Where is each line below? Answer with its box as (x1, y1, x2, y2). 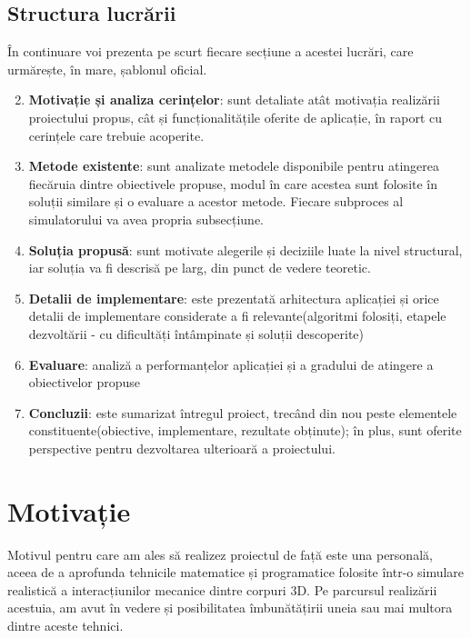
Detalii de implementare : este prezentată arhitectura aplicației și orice (28, 288, 439, 307)
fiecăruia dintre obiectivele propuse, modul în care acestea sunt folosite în (28, 174, 438, 193)
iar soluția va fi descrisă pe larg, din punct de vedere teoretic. (28, 258, 371, 277)
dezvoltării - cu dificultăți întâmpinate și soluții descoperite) (28, 324, 365, 343)
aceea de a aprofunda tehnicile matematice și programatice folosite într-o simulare (7, 563, 465, 582)
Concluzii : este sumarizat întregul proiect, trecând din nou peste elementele (28, 403, 457, 422)
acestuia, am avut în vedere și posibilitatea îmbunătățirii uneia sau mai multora (7, 598, 453, 617)
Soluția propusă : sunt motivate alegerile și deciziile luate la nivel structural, (28, 240, 463, 259)
